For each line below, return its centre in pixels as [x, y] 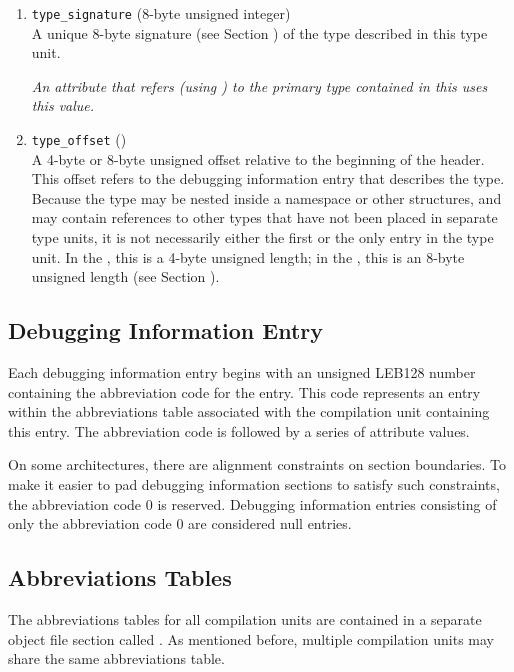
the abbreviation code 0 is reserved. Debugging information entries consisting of [252, 503]
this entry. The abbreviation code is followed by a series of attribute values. [239, 430]
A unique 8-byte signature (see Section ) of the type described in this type [259, 32]
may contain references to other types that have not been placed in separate [264, 217]
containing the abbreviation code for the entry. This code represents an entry [244, 391]
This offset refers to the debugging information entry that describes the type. [268, 178]
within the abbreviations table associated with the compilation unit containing [249, 411]
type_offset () [79, 139]
